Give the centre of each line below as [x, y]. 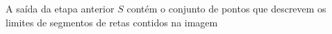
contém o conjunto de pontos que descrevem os [226, 8]
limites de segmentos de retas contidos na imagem [112, 22]
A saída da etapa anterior [60, 8]
